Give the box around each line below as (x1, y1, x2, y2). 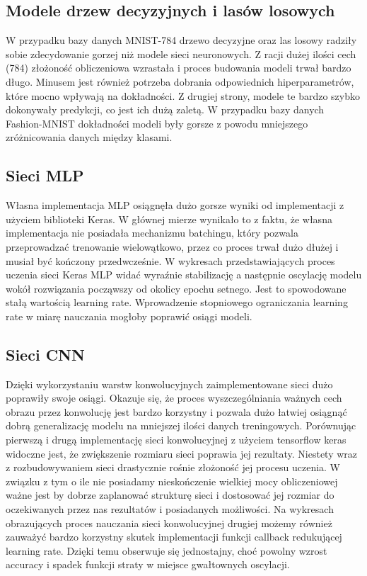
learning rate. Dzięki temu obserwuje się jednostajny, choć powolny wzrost (6, 543, 327, 558)
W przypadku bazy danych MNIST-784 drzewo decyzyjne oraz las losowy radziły (6, 33, 357, 47)
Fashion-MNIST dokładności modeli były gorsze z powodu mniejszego (6, 115, 308, 130)
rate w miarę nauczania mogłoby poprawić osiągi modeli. (6, 308, 252, 323)
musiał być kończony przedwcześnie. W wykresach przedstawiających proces (6, 253, 335, 268)
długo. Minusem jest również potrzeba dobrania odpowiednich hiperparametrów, (6, 74, 354, 89)
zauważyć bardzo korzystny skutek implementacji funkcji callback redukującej (6, 529, 342, 544)
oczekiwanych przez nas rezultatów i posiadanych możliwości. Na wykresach (6, 502, 334, 516)
